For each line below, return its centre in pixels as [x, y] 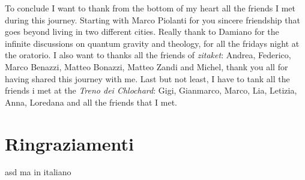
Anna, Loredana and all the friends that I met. [91, 102]
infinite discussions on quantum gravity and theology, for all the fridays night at [152, 43]
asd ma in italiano [38, 172]
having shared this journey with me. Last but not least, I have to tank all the [147, 78]
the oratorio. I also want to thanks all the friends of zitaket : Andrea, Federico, [148, 55]
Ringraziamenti [69, 143]
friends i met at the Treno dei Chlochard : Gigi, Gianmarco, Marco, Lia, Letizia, [151, 90]
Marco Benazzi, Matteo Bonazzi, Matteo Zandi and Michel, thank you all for [146, 66]
